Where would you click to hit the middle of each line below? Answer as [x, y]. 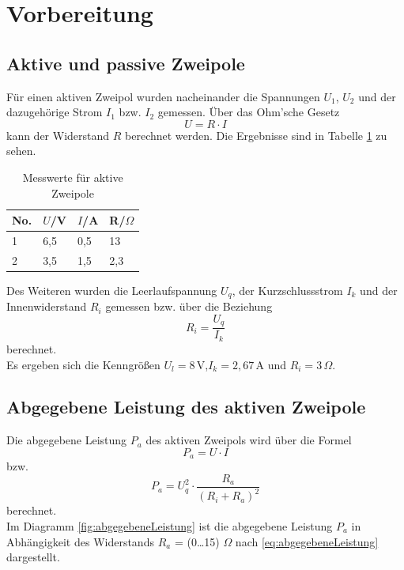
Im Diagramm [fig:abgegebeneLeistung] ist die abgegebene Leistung [170, 525]
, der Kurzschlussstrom [287, 290]
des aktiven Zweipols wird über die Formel [249, 440]
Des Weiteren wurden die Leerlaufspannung [112, 290]
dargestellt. [33, 557]
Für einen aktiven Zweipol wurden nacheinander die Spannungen [163, 96]
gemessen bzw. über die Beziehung [189, 306]
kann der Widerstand [58, 135]
